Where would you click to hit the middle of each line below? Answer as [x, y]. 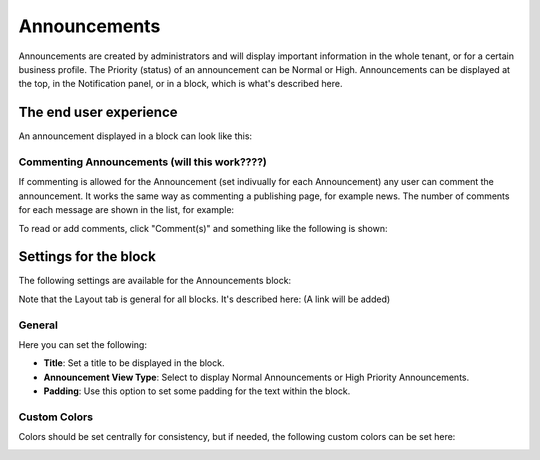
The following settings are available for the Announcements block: [155, 281]
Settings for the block [87, 256]
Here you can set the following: [82, 344]
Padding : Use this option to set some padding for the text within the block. [197, 391]
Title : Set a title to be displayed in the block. [134, 363]
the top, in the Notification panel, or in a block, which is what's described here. [180, 84]
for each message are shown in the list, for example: [126, 210]
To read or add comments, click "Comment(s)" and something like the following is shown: [203, 228]
